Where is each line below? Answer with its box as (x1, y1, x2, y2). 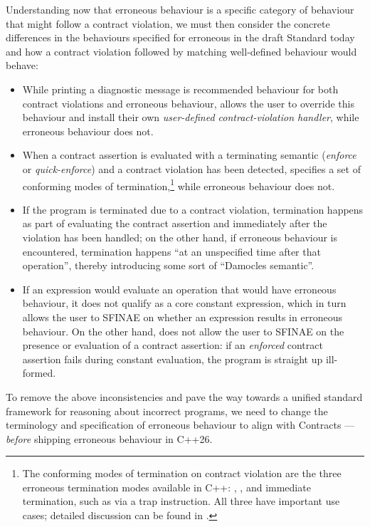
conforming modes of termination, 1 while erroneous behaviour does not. (22, 176, 335, 193)
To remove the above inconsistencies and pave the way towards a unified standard (6, 389, 363, 404)
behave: (6, 58, 38, 73)
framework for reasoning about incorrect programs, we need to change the (6, 403, 328, 418)
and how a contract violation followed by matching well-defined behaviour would (6, 43, 357, 58)
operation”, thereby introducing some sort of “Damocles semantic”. (22, 258, 314, 273)
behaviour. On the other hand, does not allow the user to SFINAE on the (22, 323, 344, 338)
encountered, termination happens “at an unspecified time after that (22, 244, 321, 259)
